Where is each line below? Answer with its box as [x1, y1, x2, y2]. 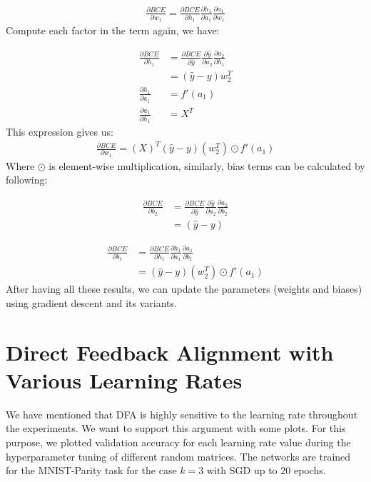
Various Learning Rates [6, 365, 243, 394]
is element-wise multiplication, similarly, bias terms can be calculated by [49, 158, 365, 173]
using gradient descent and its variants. [6, 295, 177, 310]
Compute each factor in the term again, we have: [6, 23, 220, 38]
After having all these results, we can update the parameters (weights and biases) [6, 281, 362, 296]
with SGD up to [206, 463, 278, 478]
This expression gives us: [6, 124, 113, 139]
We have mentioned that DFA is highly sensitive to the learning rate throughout [6, 406, 358, 421]
